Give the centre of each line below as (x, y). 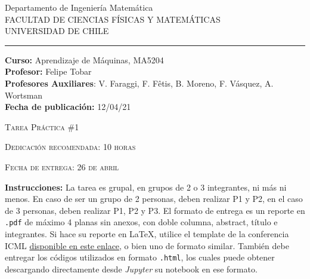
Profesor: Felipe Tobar (48, 71)
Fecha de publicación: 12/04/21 (68, 107)
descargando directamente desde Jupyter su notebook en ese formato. (131, 269)
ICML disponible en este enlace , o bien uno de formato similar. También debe (147, 245)
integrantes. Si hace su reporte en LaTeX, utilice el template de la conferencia (147, 233)
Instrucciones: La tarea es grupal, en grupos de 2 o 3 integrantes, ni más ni (146, 187)
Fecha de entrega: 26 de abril (62, 166)
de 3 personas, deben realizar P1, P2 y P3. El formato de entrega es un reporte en (155, 210)
